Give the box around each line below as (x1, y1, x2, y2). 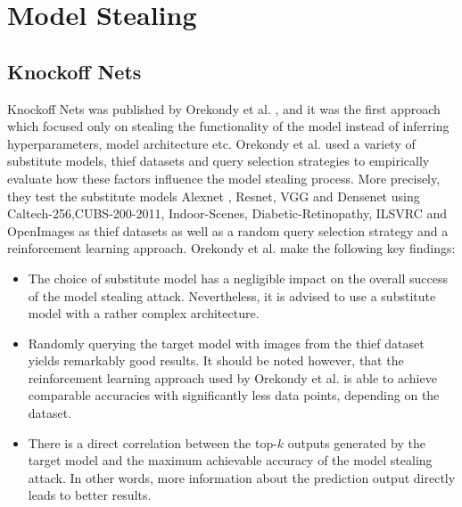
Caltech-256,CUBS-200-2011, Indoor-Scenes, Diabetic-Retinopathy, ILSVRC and (7, 204, 448, 223)
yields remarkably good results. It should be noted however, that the (28, 351, 404, 370)
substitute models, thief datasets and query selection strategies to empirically (7, 151, 430, 170)
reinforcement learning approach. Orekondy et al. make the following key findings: (7, 239, 456, 258)
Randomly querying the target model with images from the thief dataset (28, 333, 425, 352)
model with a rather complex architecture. (28, 304, 260, 323)
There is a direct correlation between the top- (28, 433, 277, 452)
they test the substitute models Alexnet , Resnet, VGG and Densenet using (7, 186, 420, 205)
